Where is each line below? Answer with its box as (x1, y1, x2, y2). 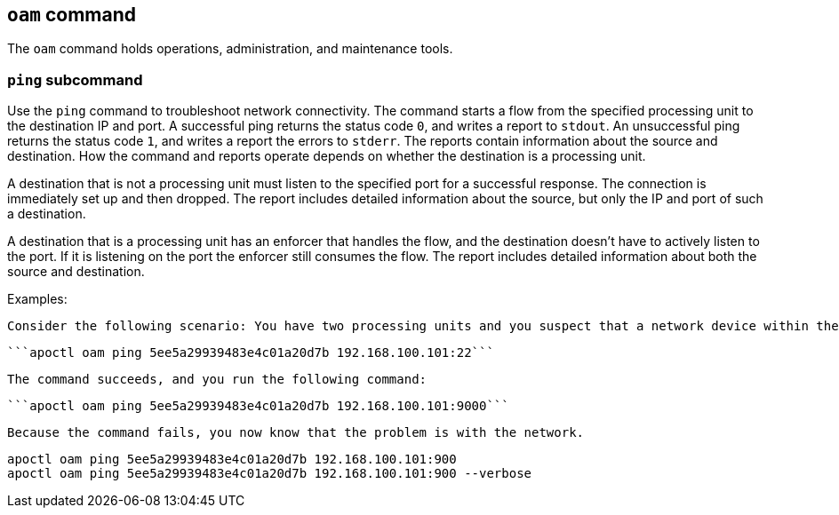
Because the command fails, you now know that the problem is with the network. (7, 425, 585, 440)
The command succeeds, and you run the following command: (7, 372, 427, 387)
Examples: (7, 291, 68, 307)
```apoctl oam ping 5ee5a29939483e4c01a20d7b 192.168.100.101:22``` (7, 345, 494, 360)
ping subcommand (7, 70, 143, 89)
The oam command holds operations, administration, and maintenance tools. (7, 41, 453, 57)
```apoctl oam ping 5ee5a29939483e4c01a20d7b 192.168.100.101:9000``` (7, 399, 509, 414)
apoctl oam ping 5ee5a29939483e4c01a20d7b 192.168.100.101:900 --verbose (7, 466, 532, 481)
